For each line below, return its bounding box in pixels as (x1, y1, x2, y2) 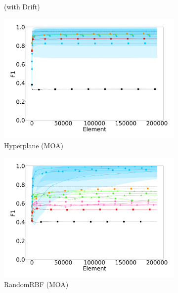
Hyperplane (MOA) (4, 140, 63, 151)
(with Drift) (4, 1, 40, 11)
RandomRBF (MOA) (4, 279, 69, 290)
